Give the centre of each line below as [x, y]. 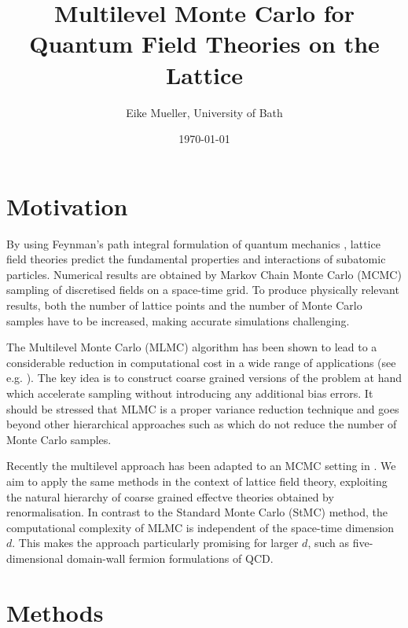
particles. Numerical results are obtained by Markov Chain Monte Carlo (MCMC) [204, 274]
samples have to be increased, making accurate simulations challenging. [178, 320]
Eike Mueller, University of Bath [204, 112]
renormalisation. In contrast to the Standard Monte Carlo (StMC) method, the [197, 512]
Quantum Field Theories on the [204, 44]
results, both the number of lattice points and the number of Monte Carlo [184, 305]
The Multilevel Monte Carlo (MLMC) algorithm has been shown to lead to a [192, 347]
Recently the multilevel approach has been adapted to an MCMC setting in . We [201, 466]
